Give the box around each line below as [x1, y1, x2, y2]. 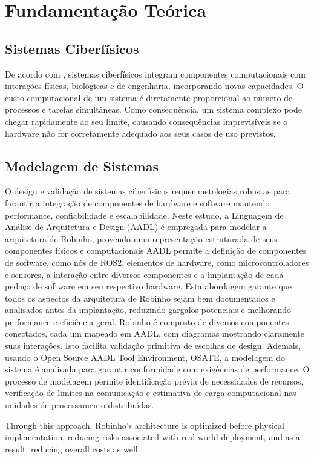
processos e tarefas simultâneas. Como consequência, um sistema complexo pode [5, 103, 303, 116]
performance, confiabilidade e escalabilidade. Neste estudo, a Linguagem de [5, 208, 284, 221]
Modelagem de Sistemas [5, 156, 159, 175]
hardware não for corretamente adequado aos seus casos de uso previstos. [5, 127, 276, 139]
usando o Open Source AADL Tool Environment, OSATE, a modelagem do [5, 351, 285, 363]
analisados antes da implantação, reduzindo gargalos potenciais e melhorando [5, 303, 292, 316]
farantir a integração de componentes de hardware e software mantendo [5, 196, 270, 209]
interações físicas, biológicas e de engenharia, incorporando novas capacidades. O [5, 79, 304, 92]
